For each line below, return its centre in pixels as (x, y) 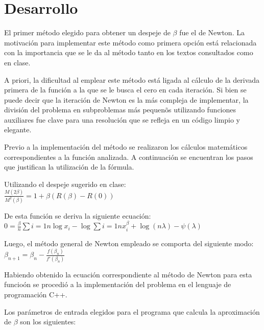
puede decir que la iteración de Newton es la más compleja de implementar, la (126, 99)
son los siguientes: (48, 322)
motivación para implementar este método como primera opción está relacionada (130, 42)
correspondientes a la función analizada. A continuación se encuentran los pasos (129, 157)
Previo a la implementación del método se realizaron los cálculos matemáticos (126, 147)
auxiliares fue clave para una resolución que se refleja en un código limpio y (122, 119)
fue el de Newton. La (212, 32)
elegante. (18, 129)
